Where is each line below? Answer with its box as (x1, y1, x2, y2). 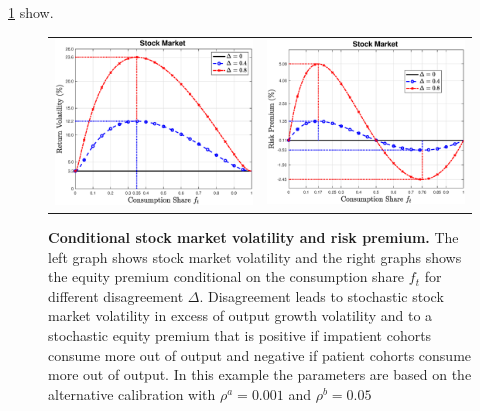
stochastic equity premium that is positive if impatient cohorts (48, 324, 432, 345)
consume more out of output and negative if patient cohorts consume (48, 344, 472, 365)
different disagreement (48, 285, 184, 306)
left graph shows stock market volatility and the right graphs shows (48, 246, 462, 267)
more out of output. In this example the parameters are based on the (48, 364, 472, 385)
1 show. (8, 2, 54, 22)
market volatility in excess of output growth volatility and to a (48, 305, 433, 326)
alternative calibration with (48, 383, 216, 404)
